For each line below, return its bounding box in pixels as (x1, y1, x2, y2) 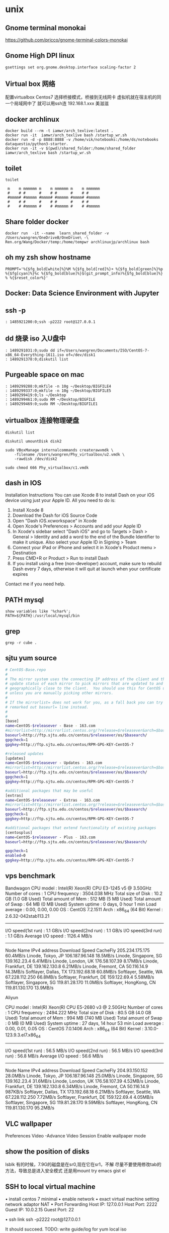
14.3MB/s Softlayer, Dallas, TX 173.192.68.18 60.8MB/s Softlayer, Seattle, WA (5, 968, 163, 975)
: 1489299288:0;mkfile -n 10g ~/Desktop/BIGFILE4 (5, 384, 112, 389)
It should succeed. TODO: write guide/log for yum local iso (5, 1226, 127, 1232)
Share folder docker (5, 217, 69, 226)
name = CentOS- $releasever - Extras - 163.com (5, 798, 100, 803)
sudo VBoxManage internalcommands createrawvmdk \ (5, 448, 114, 453)
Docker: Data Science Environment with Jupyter (5, 289, 159, 298)
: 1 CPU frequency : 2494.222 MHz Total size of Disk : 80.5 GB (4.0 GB (5, 1009, 152, 1015)
